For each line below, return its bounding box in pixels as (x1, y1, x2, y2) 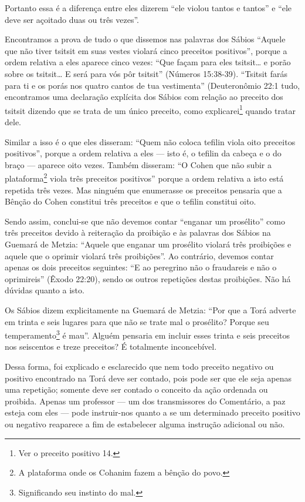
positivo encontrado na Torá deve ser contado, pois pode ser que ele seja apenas (5, 372, 292, 384)
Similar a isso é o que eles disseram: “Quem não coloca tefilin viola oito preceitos (5, 135, 296, 148)
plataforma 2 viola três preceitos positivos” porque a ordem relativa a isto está (5, 170, 284, 185)
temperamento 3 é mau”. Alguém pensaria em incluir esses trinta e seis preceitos (5, 327, 290, 341)
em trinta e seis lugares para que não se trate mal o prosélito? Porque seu (5, 315, 269, 327)
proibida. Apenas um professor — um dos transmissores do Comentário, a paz (5, 394, 286, 407)
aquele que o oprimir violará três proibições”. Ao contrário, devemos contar (5, 249, 274, 262)
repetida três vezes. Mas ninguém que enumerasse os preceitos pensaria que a (5, 183, 282, 196)
